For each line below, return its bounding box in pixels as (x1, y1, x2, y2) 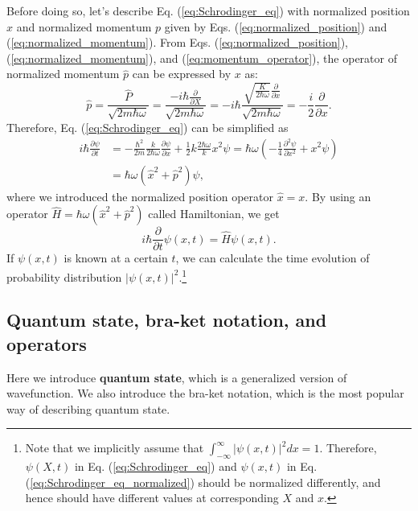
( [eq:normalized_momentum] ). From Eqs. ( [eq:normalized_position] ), (6, 34, 349, 51)
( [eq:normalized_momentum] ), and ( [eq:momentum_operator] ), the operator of (6, 49, 397, 66)
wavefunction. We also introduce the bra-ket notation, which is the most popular (6, 385, 404, 402)
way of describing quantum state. (6, 400, 170, 417)
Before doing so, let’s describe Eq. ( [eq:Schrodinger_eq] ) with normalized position (6, 2, 410, 19)
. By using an (305, 188, 371, 204)
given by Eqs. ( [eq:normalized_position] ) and (164, 18, 387, 35)
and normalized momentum (16, 18, 152, 35)
